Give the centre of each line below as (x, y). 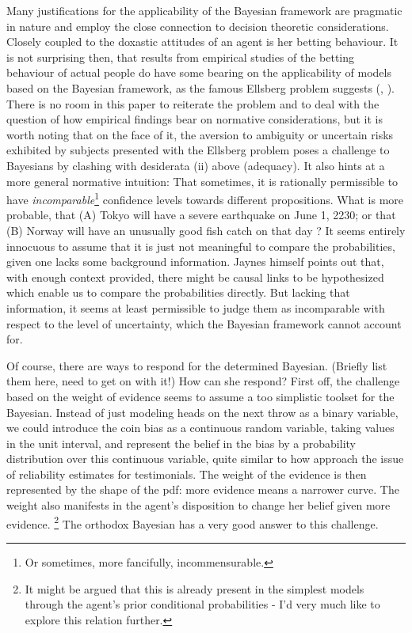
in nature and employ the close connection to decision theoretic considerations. (198, 26)
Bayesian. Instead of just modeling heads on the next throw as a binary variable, (202, 412)
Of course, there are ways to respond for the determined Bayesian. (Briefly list (197, 365)
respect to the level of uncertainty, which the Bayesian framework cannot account (204, 323)
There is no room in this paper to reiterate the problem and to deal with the (193, 103)
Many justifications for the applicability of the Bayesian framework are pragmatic (204, 10)
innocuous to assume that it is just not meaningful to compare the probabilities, (201, 246)
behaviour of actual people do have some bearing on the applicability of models (199, 72)
